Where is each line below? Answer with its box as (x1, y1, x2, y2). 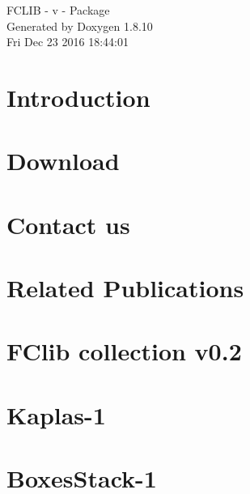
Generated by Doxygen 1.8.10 (6, 17, 153, 34)
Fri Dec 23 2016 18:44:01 (6, 33, 129, 50)
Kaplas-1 (6, 398, 106, 431)
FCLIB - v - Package (6, 2, 110, 18)
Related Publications (6, 271, 244, 304)
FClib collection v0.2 (6, 334, 242, 368)
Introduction (6, 80, 150, 113)
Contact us (6, 207, 130, 241)
